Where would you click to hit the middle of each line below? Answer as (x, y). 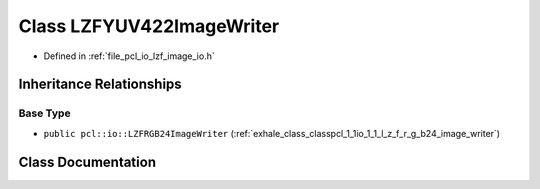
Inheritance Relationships (100, 84)
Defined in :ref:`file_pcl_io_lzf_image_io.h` (129, 56)
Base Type (44, 113)
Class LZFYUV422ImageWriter (149, 26)
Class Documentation (87, 161)
